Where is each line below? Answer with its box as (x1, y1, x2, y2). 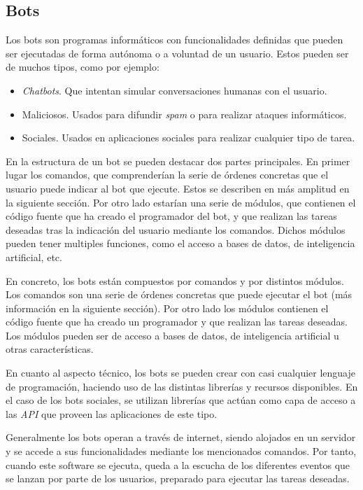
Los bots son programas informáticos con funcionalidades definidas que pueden (6, 32, 343, 47)
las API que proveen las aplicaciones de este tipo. (6, 406, 218, 421)
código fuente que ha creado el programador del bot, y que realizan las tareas (6, 209, 337, 223)
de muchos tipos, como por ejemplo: (6, 59, 159, 74)
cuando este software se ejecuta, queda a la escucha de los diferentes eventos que (6, 457, 350, 472)
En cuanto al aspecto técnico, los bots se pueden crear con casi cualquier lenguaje (6, 365, 355, 380)
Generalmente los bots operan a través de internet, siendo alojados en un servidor (6, 430, 356, 444)
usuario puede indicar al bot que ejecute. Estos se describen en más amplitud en (6, 181, 350, 195)
